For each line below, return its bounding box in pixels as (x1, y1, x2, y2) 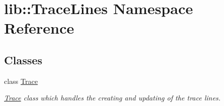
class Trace (4, 75, 38, 86)
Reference (4, 18, 74, 38)
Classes (4, 52, 42, 67)
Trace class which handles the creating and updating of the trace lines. (4, 92, 221, 103)
